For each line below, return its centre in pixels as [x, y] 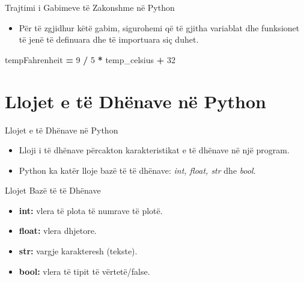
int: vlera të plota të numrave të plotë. [91, 210]
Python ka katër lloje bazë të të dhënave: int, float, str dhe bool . [137, 170]
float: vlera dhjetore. [58, 231]
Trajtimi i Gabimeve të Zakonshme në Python [90, 7]
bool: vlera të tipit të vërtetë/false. [84, 271]
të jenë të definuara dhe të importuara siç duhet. [109, 39]
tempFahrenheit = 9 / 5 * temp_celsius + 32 [90, 59]
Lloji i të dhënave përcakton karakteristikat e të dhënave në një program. [154, 150]
